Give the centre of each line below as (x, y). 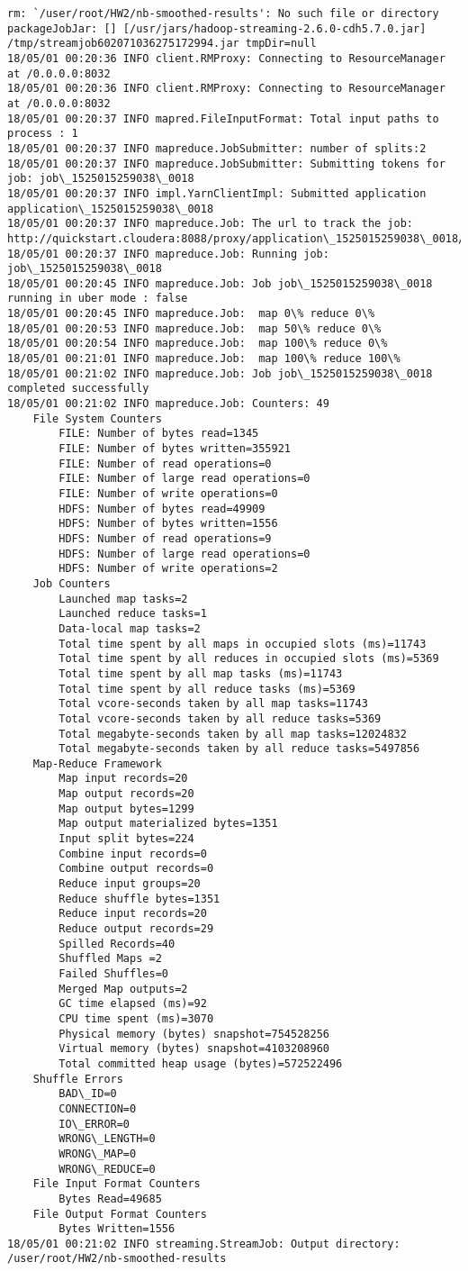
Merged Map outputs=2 (123, 989)
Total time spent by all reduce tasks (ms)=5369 (207, 689)
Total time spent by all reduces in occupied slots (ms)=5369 (249, 659)
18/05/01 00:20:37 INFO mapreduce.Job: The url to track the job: (211, 224)
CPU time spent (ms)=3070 (136, 1018)
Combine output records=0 (136, 869)
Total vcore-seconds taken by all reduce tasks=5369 (220, 718)
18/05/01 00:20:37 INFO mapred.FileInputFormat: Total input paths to (223, 118)
